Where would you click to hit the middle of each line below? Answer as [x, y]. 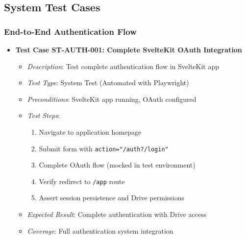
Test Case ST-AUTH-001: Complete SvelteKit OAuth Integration [129, 49]
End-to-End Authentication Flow [70, 31]
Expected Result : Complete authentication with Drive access [117, 214]
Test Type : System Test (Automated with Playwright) [108, 83]
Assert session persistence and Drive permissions [112, 198]
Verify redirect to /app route [82, 181]
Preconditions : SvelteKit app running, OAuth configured [112, 99]
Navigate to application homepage [90, 131]
